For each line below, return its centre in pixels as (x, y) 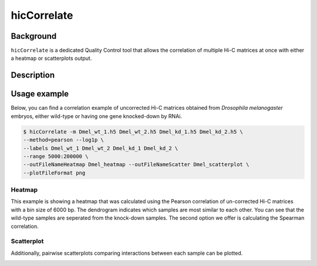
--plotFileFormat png (54, 173)
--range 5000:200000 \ (56, 156)
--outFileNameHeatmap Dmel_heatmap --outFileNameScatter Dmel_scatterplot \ (136, 165)
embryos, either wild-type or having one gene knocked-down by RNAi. (96, 116)
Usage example (40, 94)
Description (33, 75)
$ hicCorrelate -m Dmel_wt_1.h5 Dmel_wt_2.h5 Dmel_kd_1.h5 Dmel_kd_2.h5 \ (133, 132)
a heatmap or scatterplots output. (51, 58)
